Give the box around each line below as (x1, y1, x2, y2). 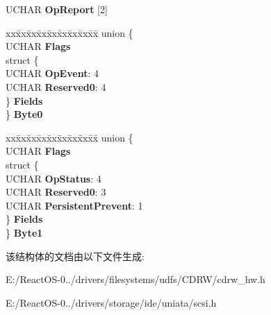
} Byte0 (6, 107, 43, 121)
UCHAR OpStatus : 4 (6, 171, 101, 185)
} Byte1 (6, 225, 43, 239)
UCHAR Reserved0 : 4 (6, 79, 106, 94)
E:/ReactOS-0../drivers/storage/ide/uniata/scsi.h (6, 295, 217, 309)
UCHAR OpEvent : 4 (6, 66, 99, 80)
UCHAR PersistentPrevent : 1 (6, 198, 143, 212)
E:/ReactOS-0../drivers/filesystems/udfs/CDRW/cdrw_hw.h (6, 272, 265, 287)
